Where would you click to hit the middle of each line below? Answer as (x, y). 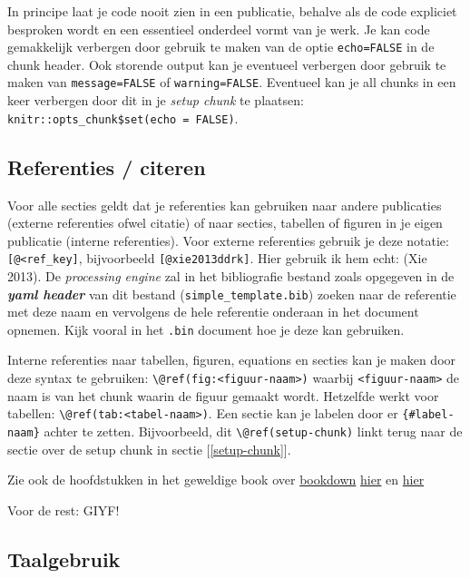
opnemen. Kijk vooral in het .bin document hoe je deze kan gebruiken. (206, 329)
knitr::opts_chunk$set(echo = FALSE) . (123, 118)
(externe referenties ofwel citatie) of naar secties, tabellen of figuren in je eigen (225, 223)
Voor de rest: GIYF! (64, 509)
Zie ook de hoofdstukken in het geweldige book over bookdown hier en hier (216, 480)
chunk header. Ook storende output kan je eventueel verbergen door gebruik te (227, 64)
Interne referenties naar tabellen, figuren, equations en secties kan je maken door (232, 360)
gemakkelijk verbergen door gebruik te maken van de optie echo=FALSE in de (221, 47)
